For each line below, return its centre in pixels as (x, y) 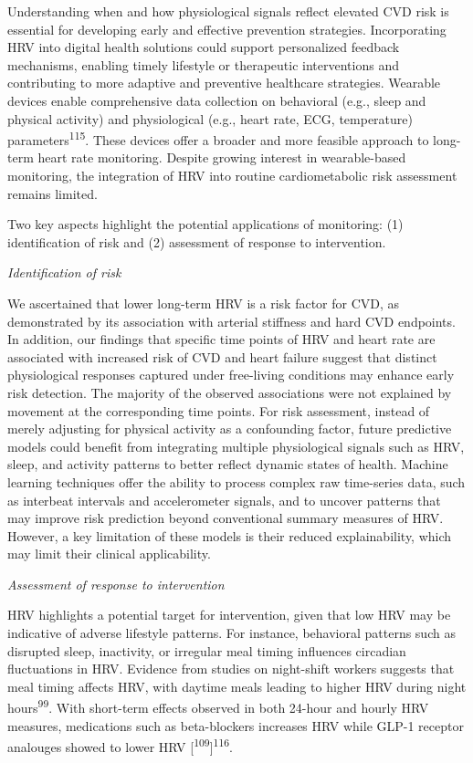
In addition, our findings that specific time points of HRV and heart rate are (221, 339)
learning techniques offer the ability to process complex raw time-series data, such (236, 481)
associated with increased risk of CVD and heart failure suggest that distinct (222, 356)
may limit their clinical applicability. (109, 554)
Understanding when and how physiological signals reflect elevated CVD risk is (228, 11)
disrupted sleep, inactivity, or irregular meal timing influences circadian (207, 650)
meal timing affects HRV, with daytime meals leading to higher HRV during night (237, 686)
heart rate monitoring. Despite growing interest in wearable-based (222, 157)
